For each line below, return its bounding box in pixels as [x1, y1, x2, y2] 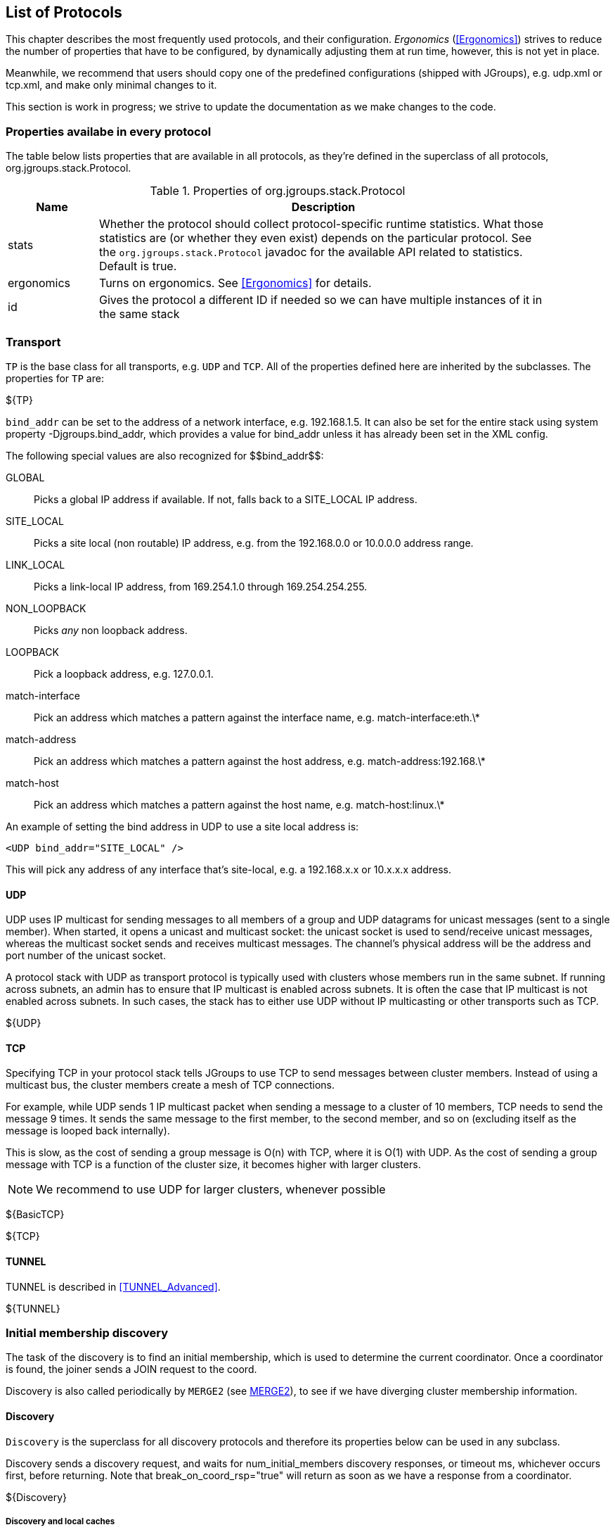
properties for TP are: [6, 372, 104, 384]
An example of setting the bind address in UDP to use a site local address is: [6, 820, 359, 833]
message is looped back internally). [6, 1125, 170, 1137]
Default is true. [98, 259, 177, 274]
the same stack [98, 307, 180, 322]
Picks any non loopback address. [34, 623, 188, 636]
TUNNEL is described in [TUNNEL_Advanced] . [6, 1280, 221, 1293]
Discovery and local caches [6, 1516, 115, 1526]
